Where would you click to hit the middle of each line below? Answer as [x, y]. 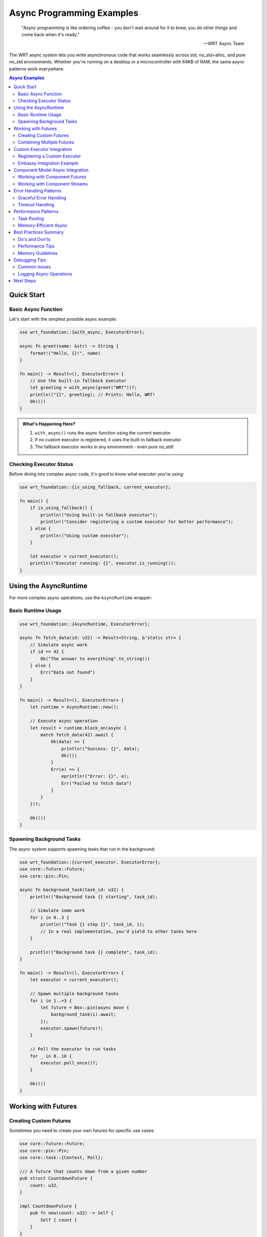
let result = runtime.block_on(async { [78, 728]
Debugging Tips [30, 260]
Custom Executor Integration [43, 149]
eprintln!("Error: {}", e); [95, 776]
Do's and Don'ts [34, 239]
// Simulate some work [57, 911]
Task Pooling [31, 218]
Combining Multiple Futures [46, 142]
